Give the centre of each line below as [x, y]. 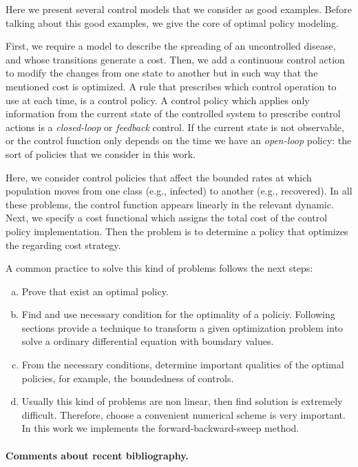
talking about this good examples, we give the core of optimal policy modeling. [172, 22]
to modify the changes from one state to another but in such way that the [162, 73]
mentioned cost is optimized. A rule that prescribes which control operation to [171, 86]
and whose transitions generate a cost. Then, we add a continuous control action [175, 59]
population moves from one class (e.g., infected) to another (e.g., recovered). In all [179, 191]
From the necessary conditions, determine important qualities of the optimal [183, 365]
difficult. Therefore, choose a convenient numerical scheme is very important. [183, 414]
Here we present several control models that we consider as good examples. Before [179, 9]
